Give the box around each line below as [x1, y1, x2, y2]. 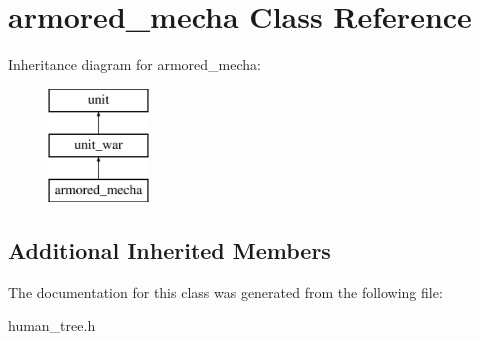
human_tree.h [8, 315, 96, 336]
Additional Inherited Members [8, 235, 331, 266]
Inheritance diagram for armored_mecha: [8, 54, 261, 75]
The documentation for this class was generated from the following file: [8, 281, 443, 302]
